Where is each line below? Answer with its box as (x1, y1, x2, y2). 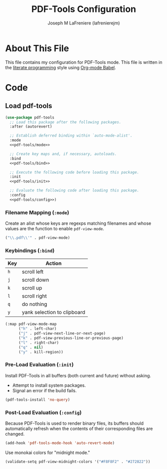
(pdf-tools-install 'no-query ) (5, 397, 70, 402)
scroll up (21, 285, 42, 292)
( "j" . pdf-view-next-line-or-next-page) (18, 331, 106, 336)
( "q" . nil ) (18, 345, 43, 350)
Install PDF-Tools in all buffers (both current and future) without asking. (5, 372, 151, 378)
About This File (5, 42, 69, 54)
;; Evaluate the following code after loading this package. (9, 188, 140, 193)
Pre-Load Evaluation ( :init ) (5, 361, 74, 368)
